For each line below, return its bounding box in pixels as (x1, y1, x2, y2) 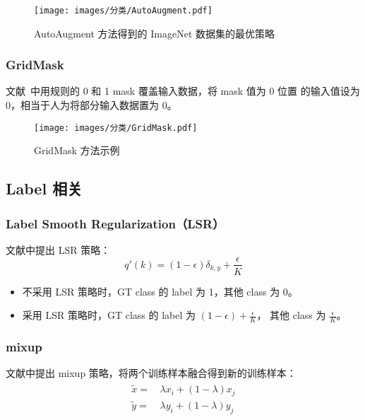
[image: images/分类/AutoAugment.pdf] (34, 6, 213, 16)
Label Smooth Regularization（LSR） (6, 214, 225, 232)
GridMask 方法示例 (34, 143, 120, 158)
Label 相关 (6, 177, 83, 199)
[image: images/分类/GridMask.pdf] (34, 122, 198, 133)
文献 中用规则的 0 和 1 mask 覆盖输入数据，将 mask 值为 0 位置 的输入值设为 (6, 83, 360, 98)
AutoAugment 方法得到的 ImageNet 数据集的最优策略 (34, 25, 275, 40)
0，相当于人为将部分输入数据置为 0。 (6, 98, 177, 112)
